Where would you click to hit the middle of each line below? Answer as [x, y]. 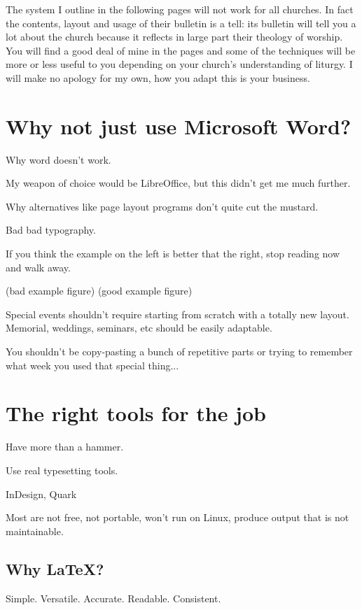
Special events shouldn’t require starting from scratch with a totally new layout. [177, 314]
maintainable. [35, 531]
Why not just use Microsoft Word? [179, 126]
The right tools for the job [136, 413]
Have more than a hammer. [65, 447]
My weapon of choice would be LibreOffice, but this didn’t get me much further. [178, 183]
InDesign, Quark [41, 494]
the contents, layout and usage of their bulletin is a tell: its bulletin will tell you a [181, 23]
